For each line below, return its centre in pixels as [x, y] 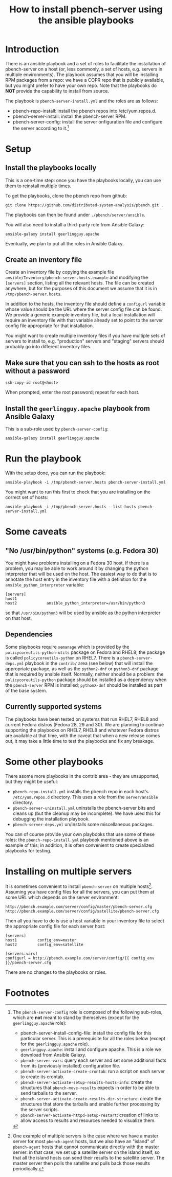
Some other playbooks [54, 762]
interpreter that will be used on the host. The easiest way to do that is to [81, 574]
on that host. [19, 618]
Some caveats [36, 532]
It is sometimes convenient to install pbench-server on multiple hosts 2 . [79, 886]
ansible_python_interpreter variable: [45, 584]
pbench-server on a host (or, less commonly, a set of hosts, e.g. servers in [84, 69]
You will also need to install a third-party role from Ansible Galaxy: [75, 224]
